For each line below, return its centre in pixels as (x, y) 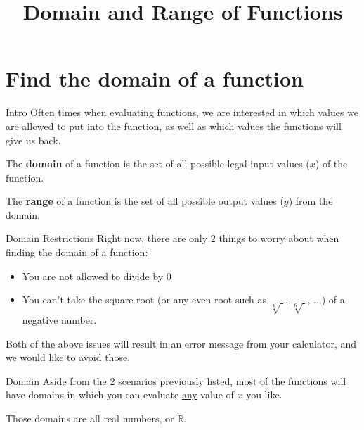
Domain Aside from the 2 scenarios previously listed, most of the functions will (176, 380)
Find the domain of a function (155, 78)
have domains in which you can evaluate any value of (120, 394)
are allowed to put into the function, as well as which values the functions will (174, 126)
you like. (264, 394)
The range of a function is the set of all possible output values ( (145, 201)
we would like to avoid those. (68, 357)
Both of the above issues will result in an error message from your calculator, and (181, 343)
